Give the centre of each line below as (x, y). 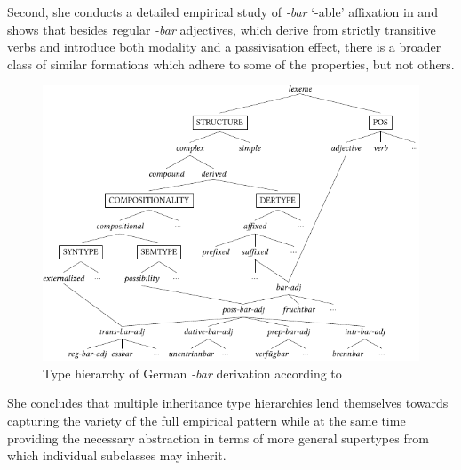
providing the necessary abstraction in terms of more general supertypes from (218, 438)
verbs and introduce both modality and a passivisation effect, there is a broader (224, 47)
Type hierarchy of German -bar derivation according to (192, 373)
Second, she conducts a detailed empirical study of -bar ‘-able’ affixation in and (223, 12)
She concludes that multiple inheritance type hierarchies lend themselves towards (228, 403)
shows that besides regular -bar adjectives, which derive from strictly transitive (222, 29)
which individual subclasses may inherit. (117, 455)
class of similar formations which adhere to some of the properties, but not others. (231, 64)
